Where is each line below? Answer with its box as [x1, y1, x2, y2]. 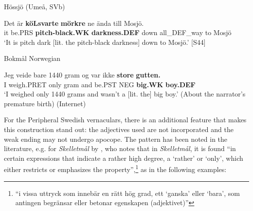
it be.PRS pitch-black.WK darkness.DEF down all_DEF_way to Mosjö [4, 27, 232, 38]
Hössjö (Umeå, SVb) [4, 1, 65, 11]
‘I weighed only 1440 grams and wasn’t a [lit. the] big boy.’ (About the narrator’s [4, 89, 246, 99]
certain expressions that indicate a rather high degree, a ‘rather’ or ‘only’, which [4, 153, 243, 163]
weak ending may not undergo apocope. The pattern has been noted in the [4, 134, 228, 144]
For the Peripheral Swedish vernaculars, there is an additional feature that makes [4, 115, 247, 125]
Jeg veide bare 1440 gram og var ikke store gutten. [4, 69, 161, 79]
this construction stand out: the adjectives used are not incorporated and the [4, 124, 234, 134]
